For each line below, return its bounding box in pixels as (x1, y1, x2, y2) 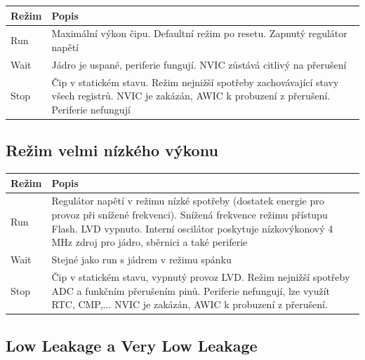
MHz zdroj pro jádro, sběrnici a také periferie (51, 235, 248, 249)
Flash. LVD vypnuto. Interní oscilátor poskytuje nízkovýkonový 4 (51, 221, 333, 235)
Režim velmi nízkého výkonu (6, 139, 218, 161)
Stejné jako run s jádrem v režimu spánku (51, 252, 232, 267)
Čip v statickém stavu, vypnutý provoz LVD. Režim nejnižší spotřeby (51, 269, 350, 284)
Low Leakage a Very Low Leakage (6, 334, 258, 356)
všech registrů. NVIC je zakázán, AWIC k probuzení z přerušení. (51, 88, 331, 103)
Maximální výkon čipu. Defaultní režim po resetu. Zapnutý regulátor (51, 26, 347, 41)
